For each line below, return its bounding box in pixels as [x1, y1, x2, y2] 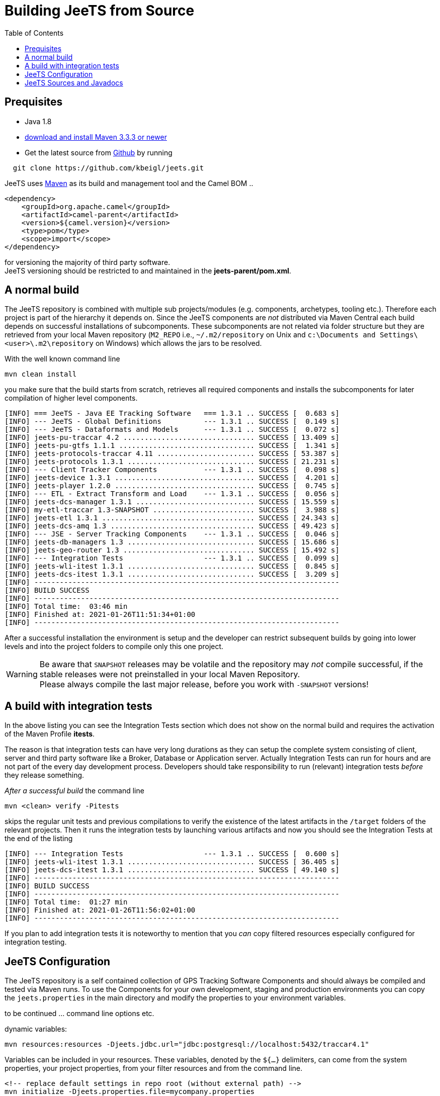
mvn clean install [5, 370, 77, 379]
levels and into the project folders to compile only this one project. [5, 642, 224, 651]
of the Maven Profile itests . [5, 729, 95, 739]
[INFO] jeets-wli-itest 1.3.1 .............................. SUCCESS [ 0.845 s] [5, 562, 339, 571]
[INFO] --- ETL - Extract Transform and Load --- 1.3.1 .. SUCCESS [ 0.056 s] [5, 490, 339, 498]
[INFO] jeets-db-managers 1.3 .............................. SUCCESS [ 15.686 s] [5, 538, 339, 546]
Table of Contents [5, 28, 64, 37]
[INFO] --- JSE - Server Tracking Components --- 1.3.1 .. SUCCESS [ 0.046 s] [5, 530, 339, 538]
